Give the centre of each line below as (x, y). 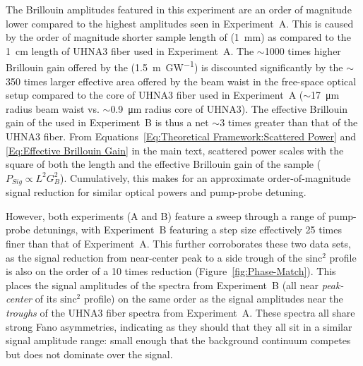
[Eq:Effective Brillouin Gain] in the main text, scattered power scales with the (175, 150)
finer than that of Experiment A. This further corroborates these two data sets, (178, 244)
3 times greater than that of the (289, 122)
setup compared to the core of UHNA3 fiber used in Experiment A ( (155, 95)
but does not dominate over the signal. (89, 354)
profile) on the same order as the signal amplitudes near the (213, 299)
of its (46, 299)
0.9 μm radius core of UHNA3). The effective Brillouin (229, 108)
